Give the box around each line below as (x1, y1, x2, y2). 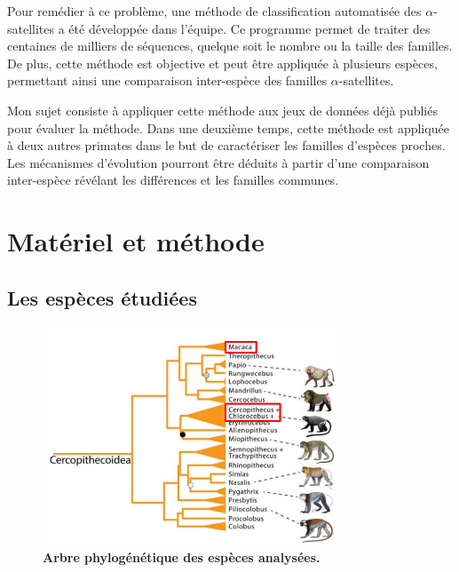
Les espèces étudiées (7, 283, 197, 311)
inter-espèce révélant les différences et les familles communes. (7, 171, 339, 189)
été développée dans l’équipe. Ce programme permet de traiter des (68, 19, 431, 37)
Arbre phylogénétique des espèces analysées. (43, 547, 321, 566)
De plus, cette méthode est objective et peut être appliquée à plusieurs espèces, (7, 53, 438, 72)
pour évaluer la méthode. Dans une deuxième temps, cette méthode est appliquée (7, 118, 449, 137)
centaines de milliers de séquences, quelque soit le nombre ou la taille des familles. (7, 36, 453, 55)
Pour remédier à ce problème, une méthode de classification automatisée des (7, 2, 422, 20)
